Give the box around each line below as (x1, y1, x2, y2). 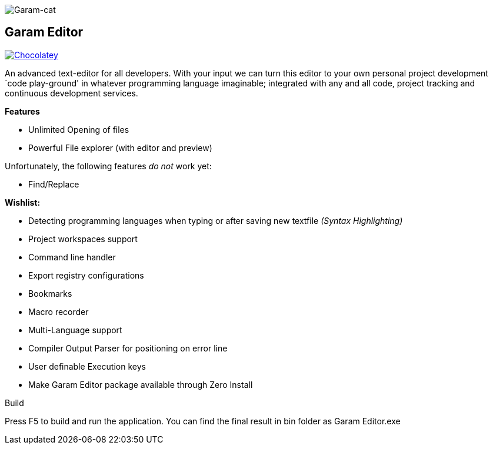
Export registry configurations (28, 270, 144, 280)
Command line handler (28, 252, 116, 262)
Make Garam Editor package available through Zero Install (28, 379, 253, 390)
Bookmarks (28, 288, 72, 299)
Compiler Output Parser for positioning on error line (28, 343, 228, 353)
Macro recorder (28, 306, 89, 317)
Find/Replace (28, 179, 79, 189)
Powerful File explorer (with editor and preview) (28, 142, 212, 153)
